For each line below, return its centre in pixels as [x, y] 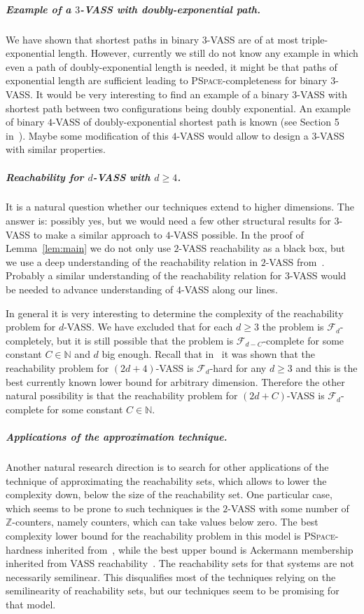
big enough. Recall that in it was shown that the [209, 354]
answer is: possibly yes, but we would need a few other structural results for [168, 221]
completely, [30, 340]
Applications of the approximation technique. [117, 436]
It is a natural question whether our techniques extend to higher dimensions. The [180, 207]
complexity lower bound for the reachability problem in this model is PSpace [170, 535]
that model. [31, 604]
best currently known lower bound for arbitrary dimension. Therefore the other [175, 381]
